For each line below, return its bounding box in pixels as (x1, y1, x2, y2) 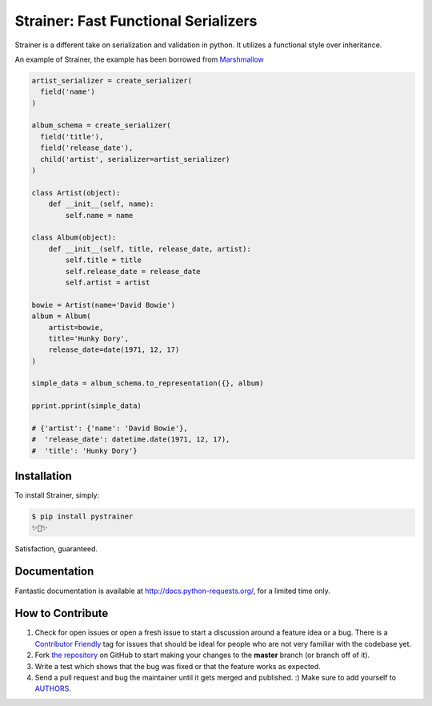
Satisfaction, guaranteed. (14, 543, 98, 553)
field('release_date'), (40, 143, 134, 152)
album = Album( (31, 312, 91, 321)
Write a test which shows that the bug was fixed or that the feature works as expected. (34, 661, 322, 671)
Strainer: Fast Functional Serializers (14, 12, 258, 30)
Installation (14, 470, 72, 483)
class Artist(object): (31, 188, 121, 197)
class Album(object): (31, 233, 117, 242)
